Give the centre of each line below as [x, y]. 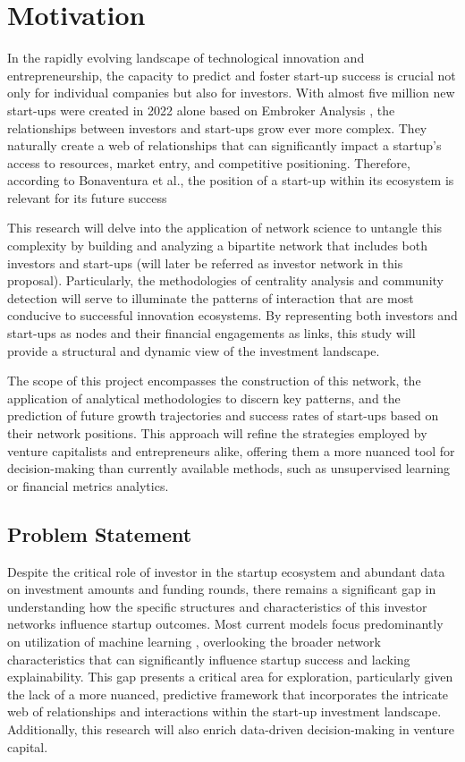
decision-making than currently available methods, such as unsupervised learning [228, 468]
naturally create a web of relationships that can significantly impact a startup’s [224, 145]
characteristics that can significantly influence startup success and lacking [209, 659]
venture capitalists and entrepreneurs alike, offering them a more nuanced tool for [231, 450]
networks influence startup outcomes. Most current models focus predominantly [225, 624]
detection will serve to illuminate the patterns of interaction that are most [211, 297]
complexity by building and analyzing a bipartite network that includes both [218, 246]
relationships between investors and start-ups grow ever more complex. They [217, 127]
